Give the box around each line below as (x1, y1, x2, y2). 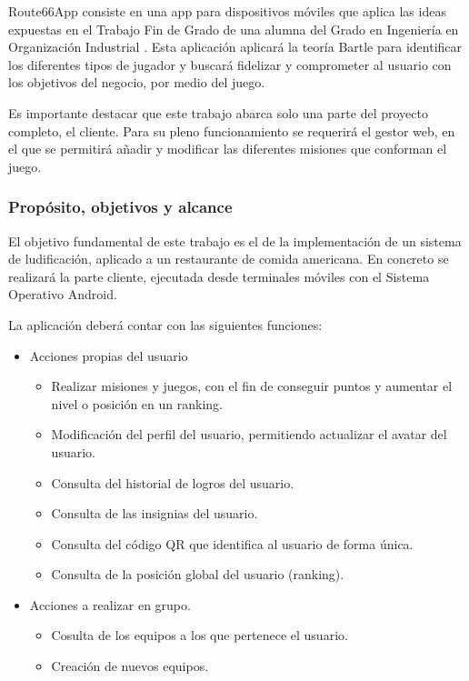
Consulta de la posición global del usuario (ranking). (51, 565, 344, 584)
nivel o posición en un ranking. (51, 394, 223, 413)
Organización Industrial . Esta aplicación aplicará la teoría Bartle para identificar (8, 37, 463, 56)
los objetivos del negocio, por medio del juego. (8, 73, 265, 92)
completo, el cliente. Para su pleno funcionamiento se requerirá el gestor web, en (8, 121, 455, 140)
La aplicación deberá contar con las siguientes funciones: (8, 315, 323, 334)
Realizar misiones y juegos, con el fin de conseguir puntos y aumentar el (51, 376, 453, 396)
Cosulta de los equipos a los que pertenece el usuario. (51, 626, 348, 645)
